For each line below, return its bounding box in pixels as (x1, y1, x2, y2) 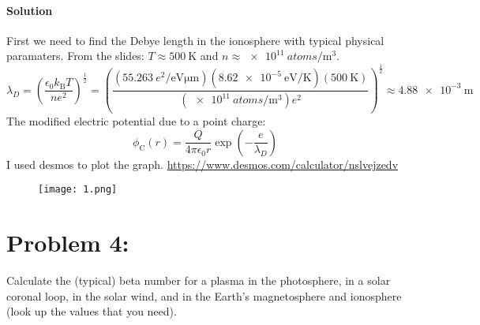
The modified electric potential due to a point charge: (6, 113, 266, 129)
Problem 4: (6, 226, 129, 259)
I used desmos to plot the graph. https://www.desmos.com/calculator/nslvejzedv (6, 155, 399, 172)
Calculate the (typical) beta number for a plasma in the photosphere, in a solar (6, 272, 391, 289)
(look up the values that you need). (6, 303, 177, 319)
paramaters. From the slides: (6, 47, 144, 64)
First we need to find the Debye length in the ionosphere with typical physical (6, 32, 384, 48)
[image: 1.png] (38, 184, 118, 196)
